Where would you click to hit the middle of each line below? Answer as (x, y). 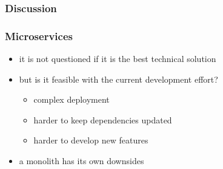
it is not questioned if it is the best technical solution (118, 59)
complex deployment (72, 99)
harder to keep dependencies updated (103, 119)
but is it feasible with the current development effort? (118, 79)
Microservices (39, 36)
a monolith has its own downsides (82, 161)
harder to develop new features (91, 140)
